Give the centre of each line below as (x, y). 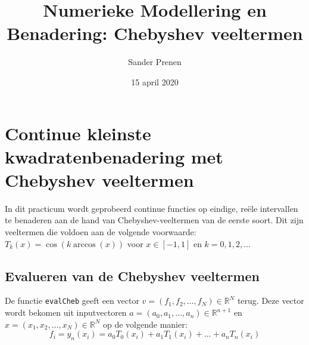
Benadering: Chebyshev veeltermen (155, 33)
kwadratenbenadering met (114, 156)
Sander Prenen (155, 62)
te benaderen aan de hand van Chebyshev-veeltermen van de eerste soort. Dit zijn (154, 220)
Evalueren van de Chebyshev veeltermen (132, 275)
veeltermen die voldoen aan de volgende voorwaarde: (101, 232)
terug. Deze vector (271, 301)
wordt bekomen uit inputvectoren (66, 312)
